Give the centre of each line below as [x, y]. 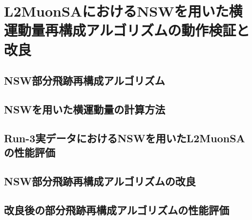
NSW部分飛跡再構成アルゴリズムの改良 [100, 181]
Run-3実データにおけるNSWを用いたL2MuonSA [125, 138]
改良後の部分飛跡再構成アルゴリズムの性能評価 [117, 209]
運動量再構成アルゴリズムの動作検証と [127, 30]
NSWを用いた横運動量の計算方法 [85, 109]
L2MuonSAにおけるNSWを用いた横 [123, 11]
